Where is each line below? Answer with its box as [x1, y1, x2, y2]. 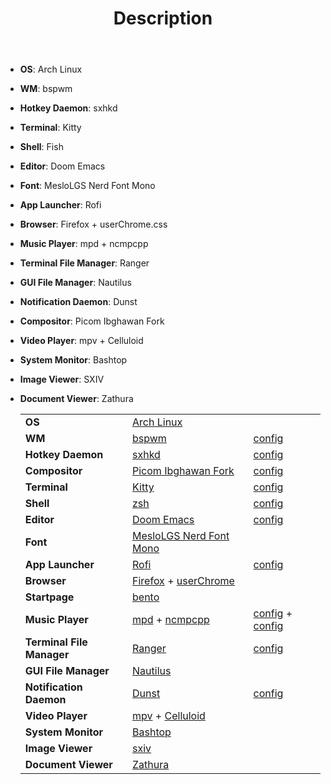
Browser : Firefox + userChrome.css [19, 218, 168, 231]
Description [113, 7, 213, 30]
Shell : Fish [19, 141, 64, 153]
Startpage [24, 590, 75, 604]
